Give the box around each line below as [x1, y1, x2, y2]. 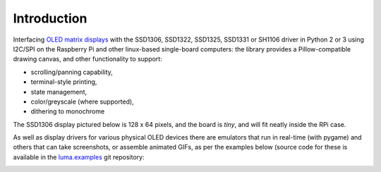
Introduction [13, 11, 87, 26]
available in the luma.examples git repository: [13, 152, 145, 161]
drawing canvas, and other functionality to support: [13, 55, 162, 63]
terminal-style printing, [30, 78, 97, 86]
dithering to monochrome [30, 107, 105, 116]
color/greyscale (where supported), [30, 97, 134, 106]
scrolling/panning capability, [30, 68, 113, 76]
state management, [30, 87, 87, 96]
